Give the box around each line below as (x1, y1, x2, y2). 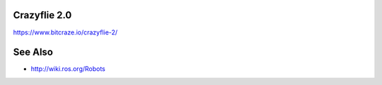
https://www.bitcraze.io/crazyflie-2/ (13, 28, 118, 37)
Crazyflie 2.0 (13, 9, 72, 21)
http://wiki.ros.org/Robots (30, 65, 106, 73)
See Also (13, 46, 53, 58)
